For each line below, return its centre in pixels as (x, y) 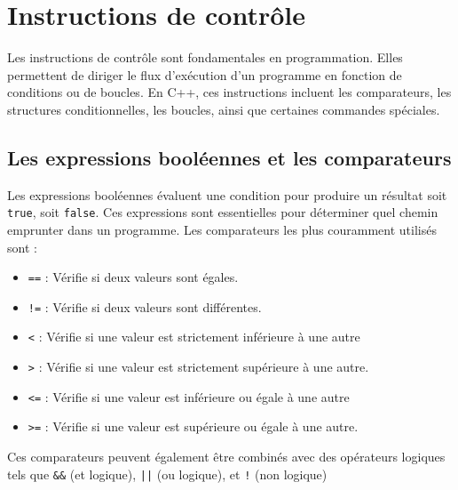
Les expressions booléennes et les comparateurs (229, 157)
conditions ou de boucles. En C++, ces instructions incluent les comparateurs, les (229, 92)
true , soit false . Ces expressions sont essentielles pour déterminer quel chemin (223, 212)
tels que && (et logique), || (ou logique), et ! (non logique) (167, 474)
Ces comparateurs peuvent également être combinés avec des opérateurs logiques (226, 457)
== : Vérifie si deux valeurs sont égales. (133, 277)
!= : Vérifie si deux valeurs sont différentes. (145, 306)
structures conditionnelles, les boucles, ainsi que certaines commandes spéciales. (224, 109)
